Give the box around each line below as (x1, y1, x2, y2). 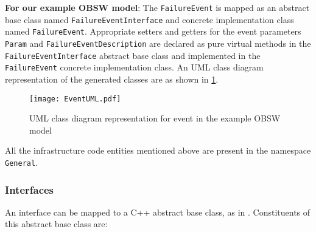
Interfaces (5, 182, 54, 197)
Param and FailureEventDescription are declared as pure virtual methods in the (5, 36, 311, 49)
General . (5, 155, 38, 168)
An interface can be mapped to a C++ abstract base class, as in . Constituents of (5, 205, 311, 218)
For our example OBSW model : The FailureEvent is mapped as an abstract (5, 1, 310, 13)
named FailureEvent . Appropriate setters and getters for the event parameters (5, 25, 301, 38)
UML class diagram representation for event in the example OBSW (29, 112, 281, 125)
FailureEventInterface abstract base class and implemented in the (5, 49, 261, 61)
